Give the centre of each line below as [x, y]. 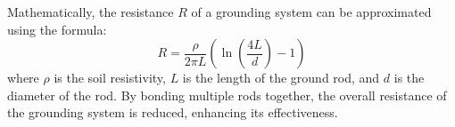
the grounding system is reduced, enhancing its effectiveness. [173, 112]
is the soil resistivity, [110, 78]
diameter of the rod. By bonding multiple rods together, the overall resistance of [227, 95]
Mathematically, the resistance [91, 12]
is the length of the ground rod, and [281, 78]
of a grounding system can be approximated [311, 12]
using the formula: [57, 29]
